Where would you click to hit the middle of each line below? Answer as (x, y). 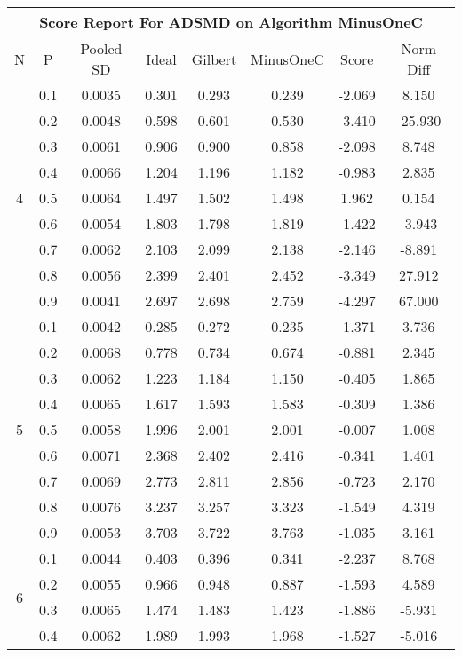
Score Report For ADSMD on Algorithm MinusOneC (231, 22)
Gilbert (214, 59)
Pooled (101, 48)
